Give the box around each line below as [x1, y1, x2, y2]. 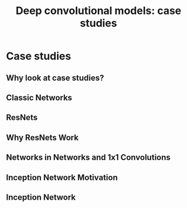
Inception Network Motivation [6, 172, 118, 182]
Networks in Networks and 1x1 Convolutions [6, 152, 171, 162]
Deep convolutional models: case [15, 4, 182, 18]
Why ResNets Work [6, 132, 79, 142]
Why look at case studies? [6, 73, 104, 83]
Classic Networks [6, 93, 72, 103]
